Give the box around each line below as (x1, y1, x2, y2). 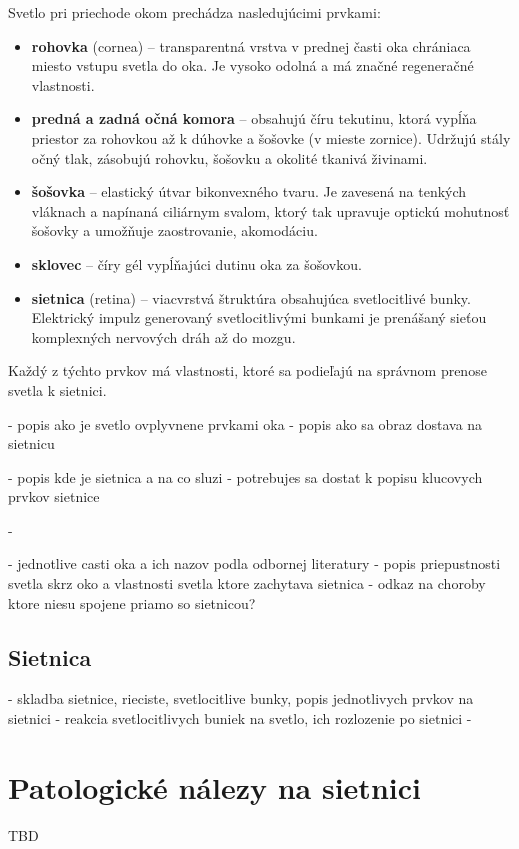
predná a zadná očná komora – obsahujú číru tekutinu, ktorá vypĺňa (31, 108, 477, 129)
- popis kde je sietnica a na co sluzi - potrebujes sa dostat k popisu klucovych (8, 466, 483, 487)
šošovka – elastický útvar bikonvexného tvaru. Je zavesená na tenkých (31, 181, 467, 202)
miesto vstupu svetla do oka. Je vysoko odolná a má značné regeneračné (31, 55, 474, 76)
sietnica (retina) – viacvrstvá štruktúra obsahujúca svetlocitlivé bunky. (31, 287, 471, 308)
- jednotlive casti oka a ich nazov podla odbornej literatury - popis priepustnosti (8, 553, 501, 574)
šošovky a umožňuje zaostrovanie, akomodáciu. (31, 220, 318, 241)
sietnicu (8, 433, 55, 454)
